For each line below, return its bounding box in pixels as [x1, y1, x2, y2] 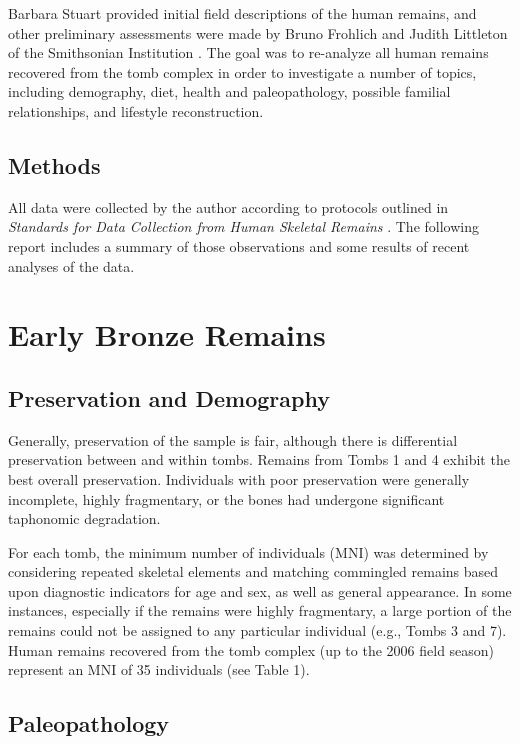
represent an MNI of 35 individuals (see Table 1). [8, 659, 310, 680]
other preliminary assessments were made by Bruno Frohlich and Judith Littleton [8, 22, 508, 43]
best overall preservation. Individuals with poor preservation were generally [8, 468, 470, 489]
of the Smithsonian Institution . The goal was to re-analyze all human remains [8, 42, 489, 63]
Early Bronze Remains [8, 314, 326, 355]
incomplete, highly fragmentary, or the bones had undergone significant [8, 488, 445, 509]
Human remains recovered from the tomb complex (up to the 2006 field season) [8, 639, 495, 660]
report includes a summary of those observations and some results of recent [8, 235, 470, 256]
